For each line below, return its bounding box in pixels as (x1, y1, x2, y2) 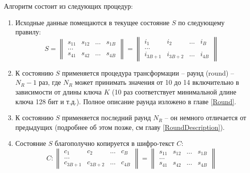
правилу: (15, 27, 41, 37)
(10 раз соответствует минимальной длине (111, 86, 236, 96)
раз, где (39, 77, 61, 87)
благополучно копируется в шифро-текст (54, 138, 174, 148)
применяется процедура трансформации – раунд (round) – (62, 67, 234, 78)
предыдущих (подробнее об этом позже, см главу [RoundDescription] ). (15, 122, 225, 132)
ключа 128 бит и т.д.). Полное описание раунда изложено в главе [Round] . (15, 96, 236, 106)
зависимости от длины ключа (15, 86, 102, 96)
